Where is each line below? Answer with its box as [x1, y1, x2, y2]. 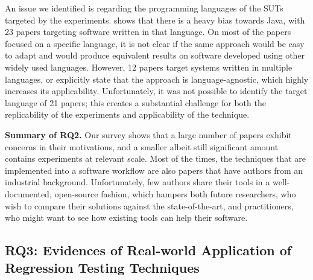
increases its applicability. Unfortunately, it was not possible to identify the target [5, 84, 308, 97]
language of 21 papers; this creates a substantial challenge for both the [5, 96, 266, 109]
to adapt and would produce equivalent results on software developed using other [5, 49, 305, 62]
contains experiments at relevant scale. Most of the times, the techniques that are [5, 152, 306, 165]
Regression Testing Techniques [5, 258, 200, 277]
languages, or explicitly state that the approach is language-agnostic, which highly [5, 72, 309, 85]
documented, [5, 187, 52, 200]
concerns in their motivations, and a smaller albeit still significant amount [5, 140, 279, 153]
